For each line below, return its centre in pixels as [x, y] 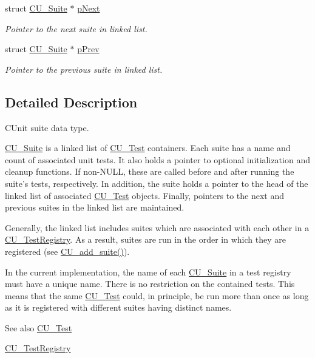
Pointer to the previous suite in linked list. [84, 69]
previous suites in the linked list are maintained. [95, 207]
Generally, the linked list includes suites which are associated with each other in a [157, 227]
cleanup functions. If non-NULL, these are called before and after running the [150, 171]
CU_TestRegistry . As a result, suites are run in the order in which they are [145, 239]
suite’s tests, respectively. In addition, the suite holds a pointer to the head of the [157, 183]
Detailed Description [71, 102]
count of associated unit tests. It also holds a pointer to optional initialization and [157, 159]
